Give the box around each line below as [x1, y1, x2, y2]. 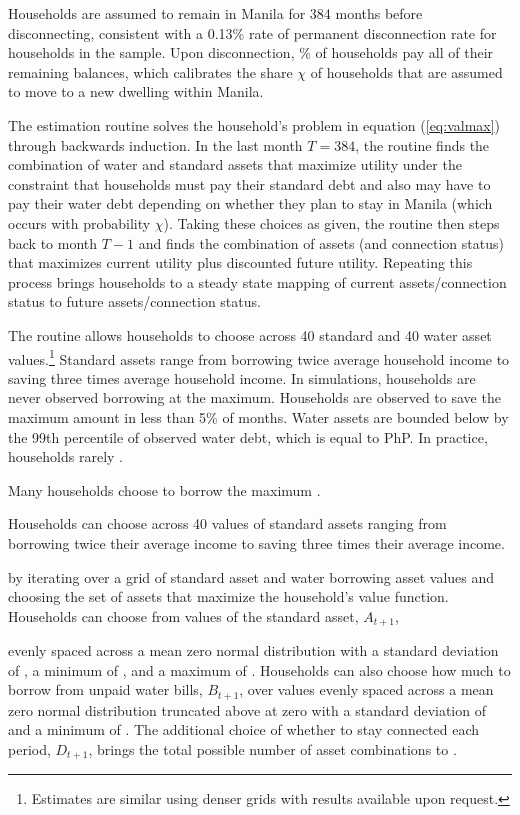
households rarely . [8, 446, 123, 467]
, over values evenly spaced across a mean [239, 679, 494, 700]
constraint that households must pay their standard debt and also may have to [8, 173, 491, 194]
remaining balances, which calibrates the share [8, 61, 293, 82]
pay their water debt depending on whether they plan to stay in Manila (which [8, 193, 493, 214]
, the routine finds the [355, 134, 490, 155]
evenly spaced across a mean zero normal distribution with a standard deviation [8, 640, 499, 661]
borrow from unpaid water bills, [8, 679, 203, 700]
